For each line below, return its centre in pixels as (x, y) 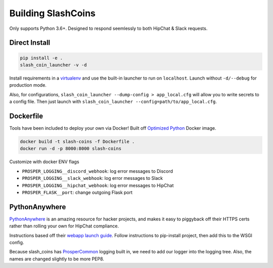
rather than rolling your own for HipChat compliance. (64, 226)
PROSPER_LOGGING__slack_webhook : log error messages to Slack (93, 178)
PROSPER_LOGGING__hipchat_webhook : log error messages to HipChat (98, 185)
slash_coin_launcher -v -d (53, 65)
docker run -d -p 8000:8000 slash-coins (71, 149)
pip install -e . (41, 58)
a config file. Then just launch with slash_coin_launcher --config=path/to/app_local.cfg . (113, 102)
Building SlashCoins (53, 13)
